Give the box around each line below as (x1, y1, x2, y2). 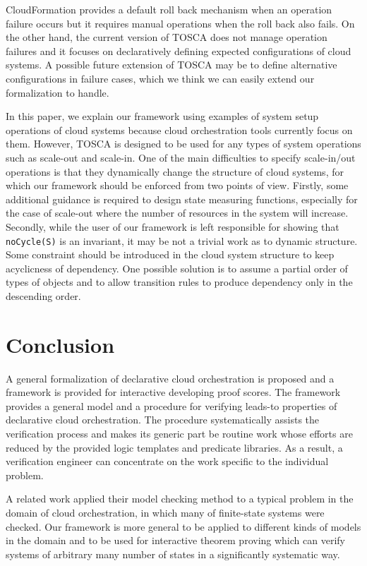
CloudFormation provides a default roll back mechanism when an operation (6, 2, 332, 16)
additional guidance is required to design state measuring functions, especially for (6, 191, 358, 206)
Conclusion (6, 330, 115, 359)
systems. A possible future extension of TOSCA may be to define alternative (6, 57, 337, 72)
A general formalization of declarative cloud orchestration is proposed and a (6, 371, 335, 385)
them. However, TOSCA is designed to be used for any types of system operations (6, 136, 361, 151)
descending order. (6, 288, 81, 303)
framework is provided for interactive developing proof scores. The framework (6, 385, 341, 399)
